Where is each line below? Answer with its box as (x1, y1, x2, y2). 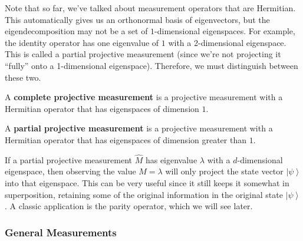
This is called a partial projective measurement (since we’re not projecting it (5, 48, 281, 60)
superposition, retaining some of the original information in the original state (5, 188, 283, 200)
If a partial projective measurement (5, 153, 133, 166)
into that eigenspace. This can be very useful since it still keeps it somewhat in (5, 176, 289, 189)
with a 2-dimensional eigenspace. (168, 36, 286, 48)
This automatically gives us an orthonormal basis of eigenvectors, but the (5, 13, 270, 25)
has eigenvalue (145, 153, 197, 166)
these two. (5, 71, 41, 83)
